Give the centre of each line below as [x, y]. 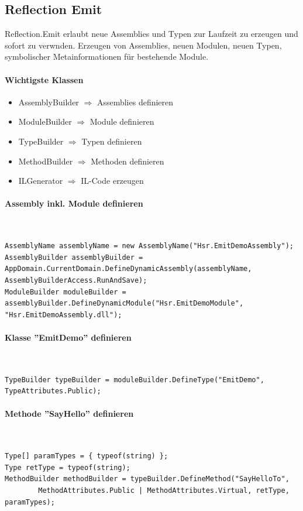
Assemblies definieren [135, 102]
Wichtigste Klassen [44, 79]
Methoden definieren [128, 161]
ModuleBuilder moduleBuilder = [66, 292]
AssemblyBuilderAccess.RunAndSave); [76, 280]
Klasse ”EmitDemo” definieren [68, 337]
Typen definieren [112, 141]
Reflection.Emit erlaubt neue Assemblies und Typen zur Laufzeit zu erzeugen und [151, 34]
